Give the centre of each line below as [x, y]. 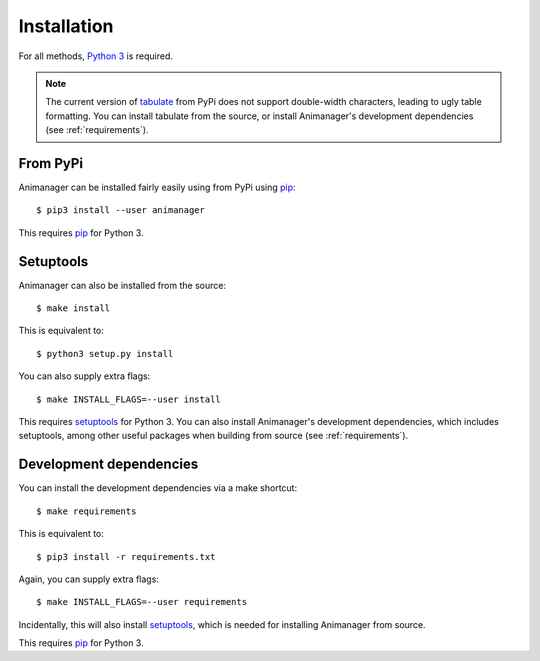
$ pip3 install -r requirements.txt [126, 556]
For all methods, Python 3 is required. [96, 56]
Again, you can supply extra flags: [89, 579]
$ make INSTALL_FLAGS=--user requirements [142, 602]
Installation [66, 26]
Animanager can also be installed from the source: [122, 285]
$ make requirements [86, 511]
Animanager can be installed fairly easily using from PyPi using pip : [157, 187]
